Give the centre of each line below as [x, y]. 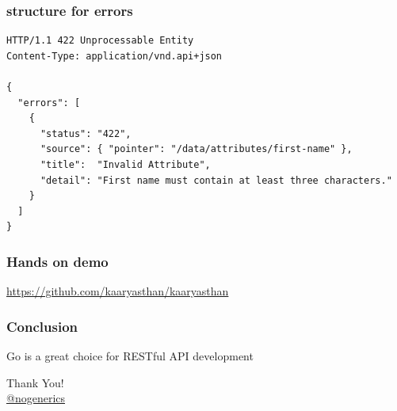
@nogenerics [36, 398]
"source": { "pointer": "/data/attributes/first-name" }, [196, 149]
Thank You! [35, 382]
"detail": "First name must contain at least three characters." [216, 180]
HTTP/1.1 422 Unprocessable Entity [100, 41]
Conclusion [42, 326]
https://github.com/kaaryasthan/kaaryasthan [118, 291]
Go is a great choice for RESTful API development [130, 355]
